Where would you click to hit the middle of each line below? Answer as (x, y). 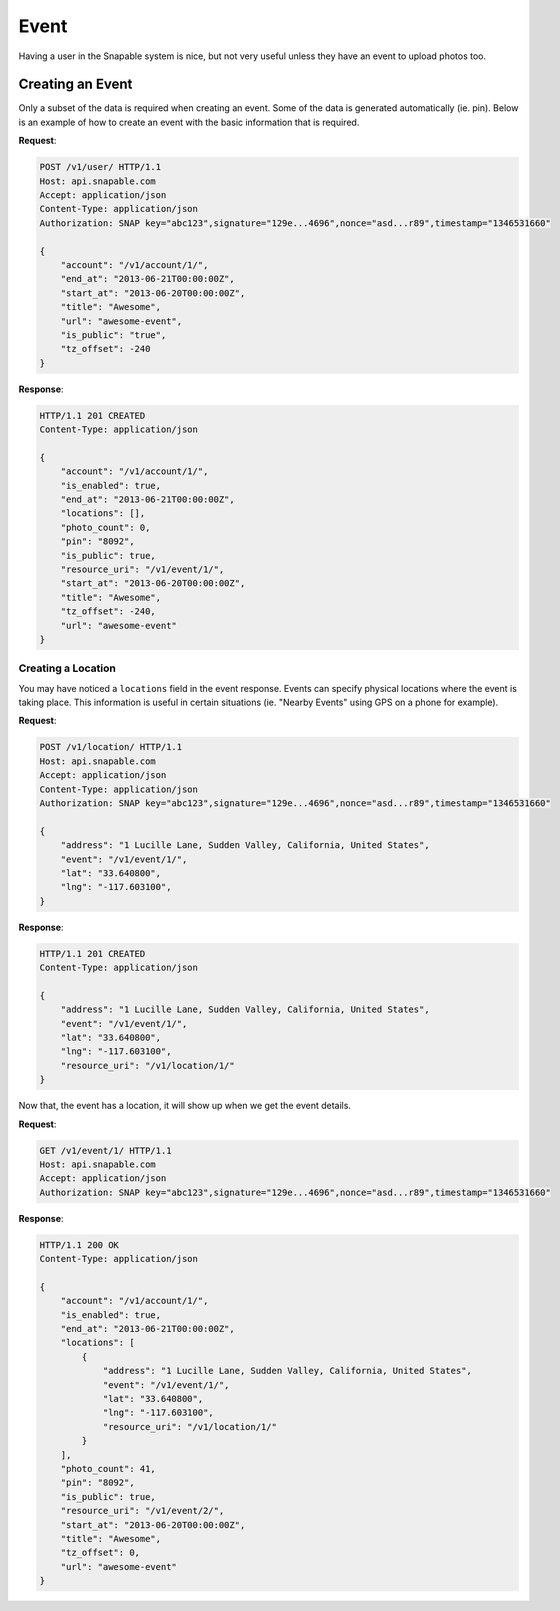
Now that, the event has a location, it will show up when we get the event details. (185, 1106)
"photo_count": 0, (105, 527)
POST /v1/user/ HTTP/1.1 (100, 167)
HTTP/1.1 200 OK (79, 1244)
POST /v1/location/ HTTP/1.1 (111, 747)
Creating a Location (67, 668)
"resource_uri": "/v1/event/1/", (142, 569)
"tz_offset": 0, (100, 1553)
